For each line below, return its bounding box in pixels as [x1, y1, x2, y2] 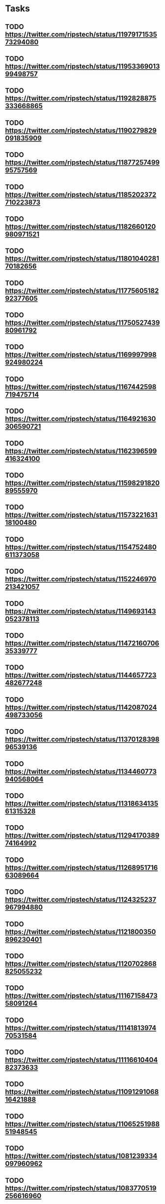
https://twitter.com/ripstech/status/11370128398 [5, 735, 160, 744]
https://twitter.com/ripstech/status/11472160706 [5, 639, 160, 647]
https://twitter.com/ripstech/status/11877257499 [5, 158, 160, 167]
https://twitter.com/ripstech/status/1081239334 [5, 1152, 158, 1160]
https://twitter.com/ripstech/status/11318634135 [5, 799, 159, 808]
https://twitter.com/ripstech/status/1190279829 [5, 126, 157, 135]
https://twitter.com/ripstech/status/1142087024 [5, 703, 157, 711]
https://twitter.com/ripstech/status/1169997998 [5, 351, 157, 359]
